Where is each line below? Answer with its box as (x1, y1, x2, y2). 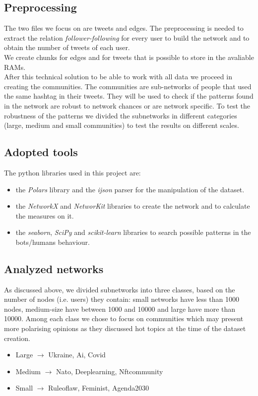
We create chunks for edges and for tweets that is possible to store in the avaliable (4, 52, 254, 62)
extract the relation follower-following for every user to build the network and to (4, 32, 250, 43)
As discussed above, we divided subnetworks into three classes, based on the (4, 284, 235, 294)
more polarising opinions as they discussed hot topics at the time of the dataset (4, 323, 246, 334)
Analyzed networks (4, 261, 104, 276)
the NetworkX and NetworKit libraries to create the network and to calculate (15, 201, 250, 211)
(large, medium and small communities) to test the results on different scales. (4, 120, 239, 130)
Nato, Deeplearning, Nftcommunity (56, 366, 163, 376)
